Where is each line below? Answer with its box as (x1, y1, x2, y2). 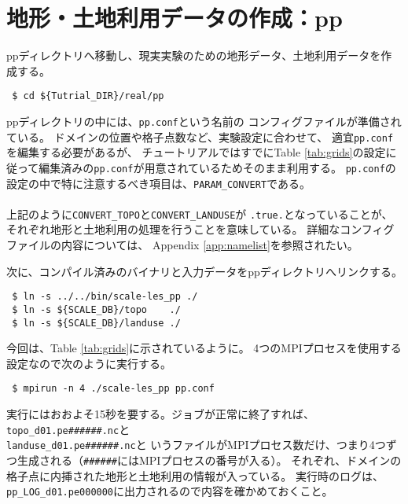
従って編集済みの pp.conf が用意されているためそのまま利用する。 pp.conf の (6, 159, 396, 175)
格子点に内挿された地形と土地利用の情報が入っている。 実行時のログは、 (6, 467, 384, 484)
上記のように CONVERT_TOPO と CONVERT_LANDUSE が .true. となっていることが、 (6, 205, 393, 222)
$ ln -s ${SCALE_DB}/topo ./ (12, 304, 181, 315)
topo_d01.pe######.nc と (6, 421, 130, 437)
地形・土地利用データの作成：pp (6, 2, 343, 34)
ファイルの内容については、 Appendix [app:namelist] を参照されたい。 (6, 237, 358, 253)
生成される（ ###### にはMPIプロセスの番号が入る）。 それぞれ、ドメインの (17, 451, 402, 468)
